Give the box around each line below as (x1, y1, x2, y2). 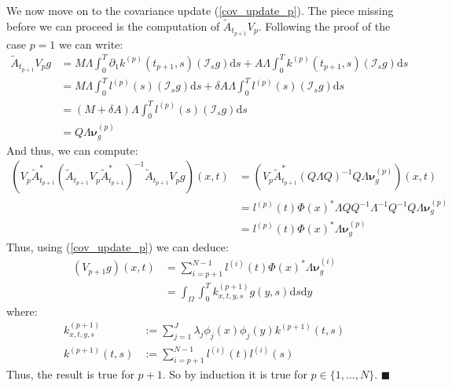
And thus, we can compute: (6, 141, 138, 158)
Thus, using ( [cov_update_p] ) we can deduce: (6, 238, 229, 254)
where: (6, 302, 38, 319)
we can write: (58, 35, 123, 52)
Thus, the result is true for (6, 366, 134, 383)
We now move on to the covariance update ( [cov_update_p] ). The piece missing (6, 2, 394, 18)
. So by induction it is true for (162, 366, 307, 383)
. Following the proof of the (258, 17, 391, 34)
